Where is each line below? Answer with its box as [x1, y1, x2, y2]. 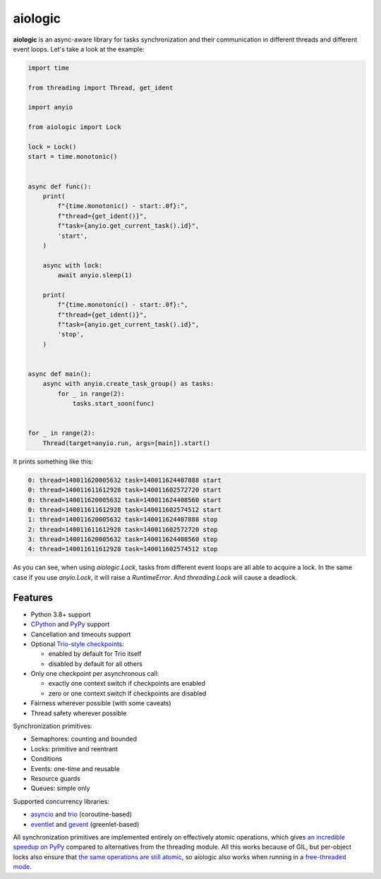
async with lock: [42, 261, 103, 269]
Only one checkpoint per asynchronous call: [30, 669, 159, 678]
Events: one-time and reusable [30, 764, 120, 772]
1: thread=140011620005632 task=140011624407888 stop [28, 516, 218, 523]
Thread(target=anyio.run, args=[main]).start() [42, 439, 211, 447]
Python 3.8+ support [30, 610, 91, 619]
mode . [13, 863, 32, 871]
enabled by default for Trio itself [48, 650, 142, 658]
